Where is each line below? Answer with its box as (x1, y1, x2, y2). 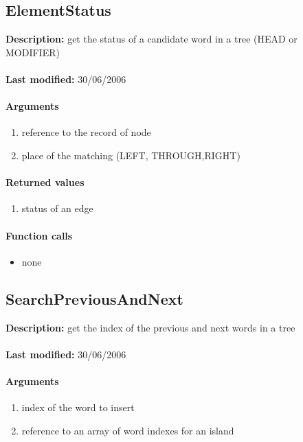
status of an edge (21, 201, 93, 216)
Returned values (5, 175, 85, 189)
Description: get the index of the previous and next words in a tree (5, 320, 295, 334)
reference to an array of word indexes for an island (21, 423, 234, 437)
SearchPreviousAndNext (5, 288, 183, 309)
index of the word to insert (21, 400, 135, 415)
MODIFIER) (5, 45, 60, 59)
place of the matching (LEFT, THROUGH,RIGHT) (21, 148, 240, 162)
